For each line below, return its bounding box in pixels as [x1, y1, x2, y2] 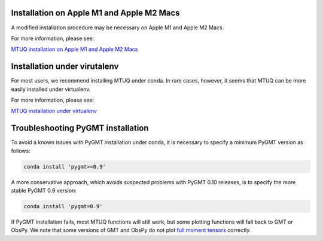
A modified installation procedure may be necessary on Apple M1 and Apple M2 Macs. [11, 24, 224, 31]
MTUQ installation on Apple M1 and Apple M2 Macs [11, 45, 138, 53]
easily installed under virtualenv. [11, 86, 91, 93]
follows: [11, 147, 31, 154]
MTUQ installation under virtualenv [11, 108, 97, 115]
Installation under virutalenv [11, 62, 119, 72]
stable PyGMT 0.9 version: [11, 187, 77, 194]
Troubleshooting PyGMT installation [11, 123, 149, 133]
